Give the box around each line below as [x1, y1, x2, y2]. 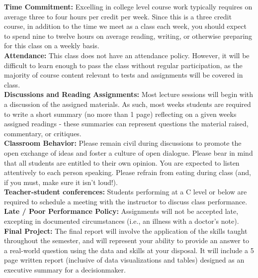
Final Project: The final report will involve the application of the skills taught [4, 225, 248, 236]
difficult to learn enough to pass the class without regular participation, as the [4, 60, 243, 70]
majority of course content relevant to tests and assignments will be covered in [4, 70, 243, 80]
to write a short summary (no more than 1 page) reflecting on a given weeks [4, 108, 237, 119]
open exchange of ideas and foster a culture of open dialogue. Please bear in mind [4, 147, 253, 158]
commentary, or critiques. [4, 128, 82, 138]
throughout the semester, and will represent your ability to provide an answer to [4, 235, 249, 246]
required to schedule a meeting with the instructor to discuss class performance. [4, 196, 248, 206]
